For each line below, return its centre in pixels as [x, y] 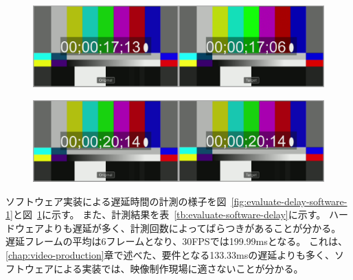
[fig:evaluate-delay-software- [289, 201]
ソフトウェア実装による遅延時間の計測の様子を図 [116, 201]
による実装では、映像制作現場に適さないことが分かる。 [178, 268]
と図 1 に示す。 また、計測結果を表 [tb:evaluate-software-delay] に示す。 [169, 214]
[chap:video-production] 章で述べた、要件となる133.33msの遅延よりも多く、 [170, 255]
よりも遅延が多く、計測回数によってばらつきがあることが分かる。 [192, 227]
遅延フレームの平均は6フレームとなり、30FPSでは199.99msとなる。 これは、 [176, 241]
